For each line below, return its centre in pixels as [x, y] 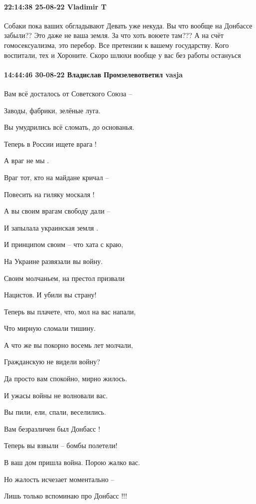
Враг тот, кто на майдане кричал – [57, 177]
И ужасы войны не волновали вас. [56, 395]
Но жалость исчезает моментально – [59, 479]
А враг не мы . [27, 160]
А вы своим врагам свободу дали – [57, 211]
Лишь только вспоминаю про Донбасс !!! [66, 496]
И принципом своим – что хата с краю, [64, 244]
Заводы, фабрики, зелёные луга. [52, 110]
